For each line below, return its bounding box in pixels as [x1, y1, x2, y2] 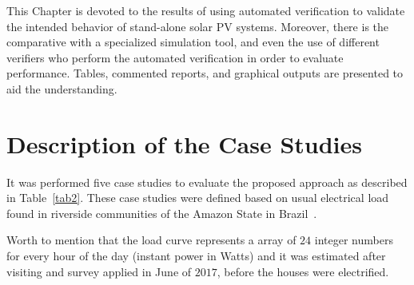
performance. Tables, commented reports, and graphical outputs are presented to [6, 65, 404, 81]
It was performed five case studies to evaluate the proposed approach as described [6, 173, 408, 190]
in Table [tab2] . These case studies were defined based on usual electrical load [6, 189, 389, 206]
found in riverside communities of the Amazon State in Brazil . [6, 204, 317, 221]
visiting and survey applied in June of [6, 263, 192, 279]
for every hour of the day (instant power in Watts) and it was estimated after [6, 247, 386, 264]
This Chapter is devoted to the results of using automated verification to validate [6, 2, 405, 18]
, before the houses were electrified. [217, 263, 389, 279]
